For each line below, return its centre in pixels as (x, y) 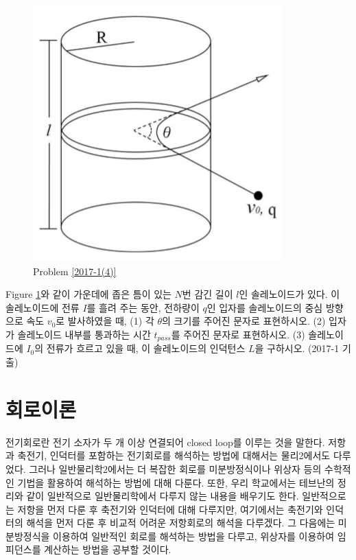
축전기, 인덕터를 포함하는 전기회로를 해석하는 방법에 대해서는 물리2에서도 (174, 455)
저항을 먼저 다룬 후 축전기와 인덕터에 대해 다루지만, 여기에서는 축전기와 (170, 509)
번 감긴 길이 (207, 294)
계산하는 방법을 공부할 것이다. (108, 549)
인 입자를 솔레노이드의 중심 (265, 307)
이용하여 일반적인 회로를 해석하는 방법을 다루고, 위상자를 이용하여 (194, 536)
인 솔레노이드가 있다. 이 (289, 294)
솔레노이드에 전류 (43, 307)
